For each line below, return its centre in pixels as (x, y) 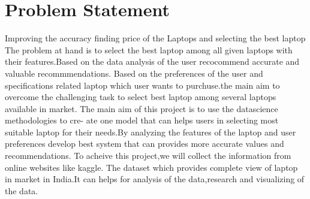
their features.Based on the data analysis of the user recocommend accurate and (152, 61)
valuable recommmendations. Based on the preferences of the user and (134, 73)
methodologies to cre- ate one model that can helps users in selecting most (142, 120)
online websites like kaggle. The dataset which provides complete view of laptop (151, 167)
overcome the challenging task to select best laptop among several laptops (141, 97)
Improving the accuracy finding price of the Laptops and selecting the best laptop (155, 38)
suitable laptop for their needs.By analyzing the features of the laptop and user (151, 132)
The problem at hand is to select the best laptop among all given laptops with (149, 49)
